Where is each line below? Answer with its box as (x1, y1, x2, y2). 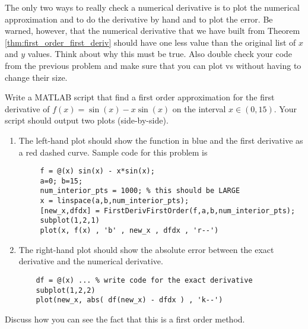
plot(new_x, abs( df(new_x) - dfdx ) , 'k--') (36, 296, 223, 305)
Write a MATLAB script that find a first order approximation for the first (5, 91, 275, 103)
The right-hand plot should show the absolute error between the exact (18, 243, 274, 255)
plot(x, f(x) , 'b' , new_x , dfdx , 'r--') (40, 226, 219, 235)
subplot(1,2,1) (40, 216, 100, 225)
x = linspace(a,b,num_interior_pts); (40, 197, 189, 205)
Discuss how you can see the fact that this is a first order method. (5, 312, 245, 325)
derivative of (5, 102, 50, 115)
